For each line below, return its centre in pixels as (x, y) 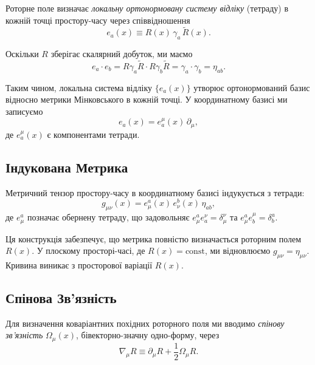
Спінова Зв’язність (61, 297)
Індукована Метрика (67, 167)
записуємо (24, 111)
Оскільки (22, 54)
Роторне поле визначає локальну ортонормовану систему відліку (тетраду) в (147, 8)
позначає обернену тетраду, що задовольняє (108, 217)
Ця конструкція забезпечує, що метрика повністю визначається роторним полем (154, 238)
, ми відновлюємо (237, 251)
